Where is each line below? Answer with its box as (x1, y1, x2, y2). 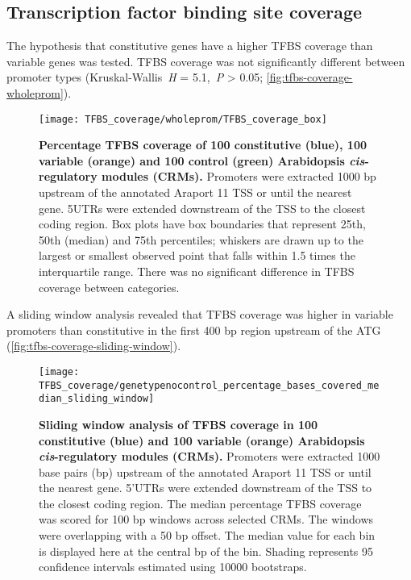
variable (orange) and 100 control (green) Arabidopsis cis (39, 152, 365, 169)
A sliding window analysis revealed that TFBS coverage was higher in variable (6, 306, 393, 323)
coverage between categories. (39, 278, 180, 295)
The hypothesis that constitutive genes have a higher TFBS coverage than (6, 37, 373, 54)
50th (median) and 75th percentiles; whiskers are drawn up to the (39, 231, 363, 248)
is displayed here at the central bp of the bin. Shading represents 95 (39, 542, 374, 559)
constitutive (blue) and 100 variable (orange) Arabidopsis (39, 432, 365, 449)
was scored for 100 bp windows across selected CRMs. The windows (39, 511, 374, 528)
